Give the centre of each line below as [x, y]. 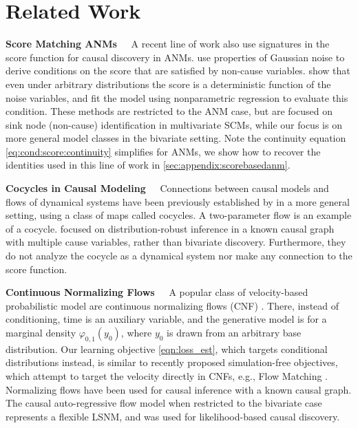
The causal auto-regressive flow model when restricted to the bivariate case [164, 403]
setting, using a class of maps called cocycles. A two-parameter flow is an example [179, 215]
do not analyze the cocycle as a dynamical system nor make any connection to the [179, 256]
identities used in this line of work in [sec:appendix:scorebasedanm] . [148, 165]
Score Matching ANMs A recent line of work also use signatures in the [168, 44]
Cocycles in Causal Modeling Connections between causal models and [167, 188]
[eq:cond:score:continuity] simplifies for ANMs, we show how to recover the [163, 151]
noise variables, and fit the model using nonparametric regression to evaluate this [177, 97]
